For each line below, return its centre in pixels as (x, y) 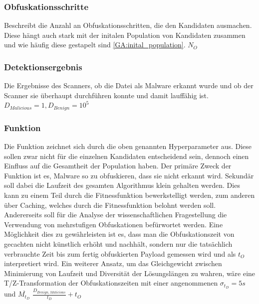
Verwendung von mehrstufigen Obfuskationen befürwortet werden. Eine (114, 224)
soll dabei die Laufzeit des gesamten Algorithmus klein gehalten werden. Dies (122, 185)
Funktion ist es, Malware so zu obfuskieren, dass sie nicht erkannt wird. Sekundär (129, 175)
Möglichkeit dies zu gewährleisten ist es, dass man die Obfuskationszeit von (119, 234)
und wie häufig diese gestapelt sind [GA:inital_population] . (95, 45)
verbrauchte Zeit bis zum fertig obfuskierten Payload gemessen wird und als (120, 253)
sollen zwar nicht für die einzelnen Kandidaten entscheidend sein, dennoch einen (127, 156)
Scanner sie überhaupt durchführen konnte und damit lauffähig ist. (106, 95)
